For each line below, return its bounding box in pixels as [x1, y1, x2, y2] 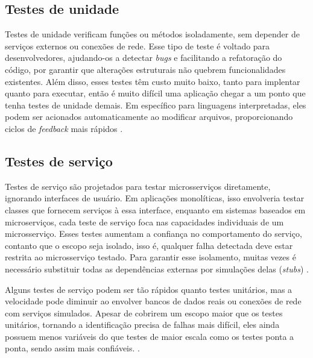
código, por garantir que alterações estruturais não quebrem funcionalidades [5, 63, 286, 75]
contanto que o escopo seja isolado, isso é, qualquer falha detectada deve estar [5, 239, 293, 251]
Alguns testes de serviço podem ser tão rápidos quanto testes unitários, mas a [5, 283, 292, 295]
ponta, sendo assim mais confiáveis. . [5, 342, 140, 354]
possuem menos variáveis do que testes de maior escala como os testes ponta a [5, 330, 294, 342]
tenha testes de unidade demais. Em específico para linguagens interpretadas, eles [5, 98, 306, 111]
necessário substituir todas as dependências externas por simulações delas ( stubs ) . [5, 262, 309, 275]
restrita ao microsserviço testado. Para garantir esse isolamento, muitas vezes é [5, 251, 296, 263]
